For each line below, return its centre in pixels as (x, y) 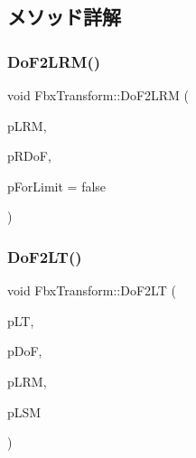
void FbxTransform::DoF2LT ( (92, 290)
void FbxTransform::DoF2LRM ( (98, 95)
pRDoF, (29, 156)
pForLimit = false (57, 186)
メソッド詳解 (64, 17)
